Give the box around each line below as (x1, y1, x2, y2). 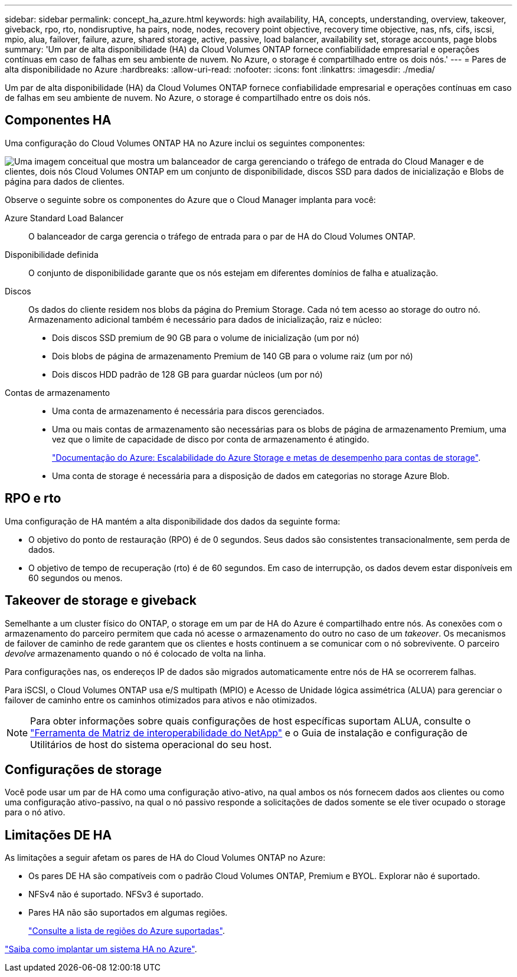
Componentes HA (5, 113, 112, 128)
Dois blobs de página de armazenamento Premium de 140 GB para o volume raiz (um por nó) (52, 350, 413, 361)
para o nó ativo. (5, 807, 66, 818)
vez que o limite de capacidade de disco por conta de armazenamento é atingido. (52, 434, 369, 444)
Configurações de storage (5, 762, 162, 777)
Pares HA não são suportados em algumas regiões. (28, 907, 228, 918)
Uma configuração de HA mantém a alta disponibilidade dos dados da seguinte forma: (5, 516, 341, 526)
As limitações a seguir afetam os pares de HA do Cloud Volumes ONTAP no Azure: (5, 853, 326, 863)
